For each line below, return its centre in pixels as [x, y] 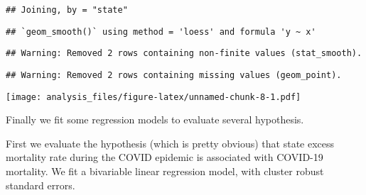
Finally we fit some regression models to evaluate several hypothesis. [155, 119]
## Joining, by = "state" [67, 10]
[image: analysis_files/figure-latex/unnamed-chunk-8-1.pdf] [154, 97]
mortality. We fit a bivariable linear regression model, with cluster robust [165, 171]
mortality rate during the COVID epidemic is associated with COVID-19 [165, 157]
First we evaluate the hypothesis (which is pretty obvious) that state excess [170, 143]
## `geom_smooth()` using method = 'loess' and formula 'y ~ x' [161, 32]
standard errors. [41, 185]
